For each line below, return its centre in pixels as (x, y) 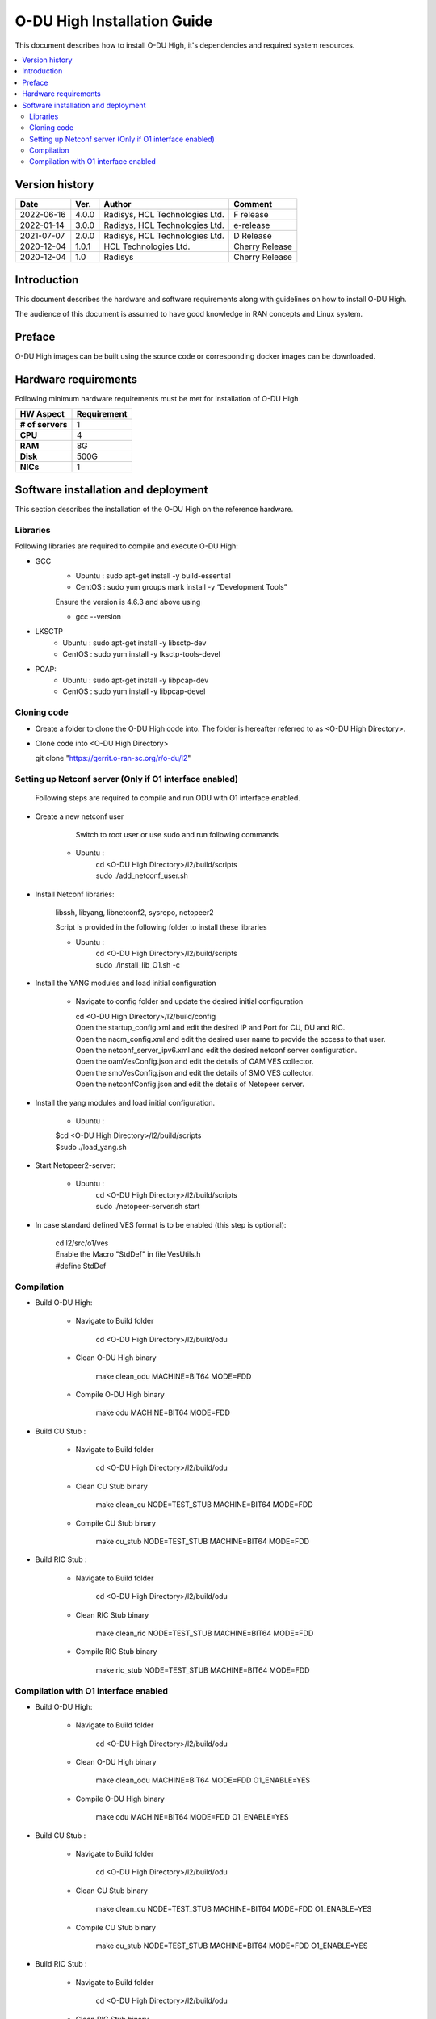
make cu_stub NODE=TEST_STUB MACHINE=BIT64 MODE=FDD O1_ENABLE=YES (232, 1946)
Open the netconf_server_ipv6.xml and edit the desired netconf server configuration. (216, 1050)
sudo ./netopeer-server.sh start (148, 1207)
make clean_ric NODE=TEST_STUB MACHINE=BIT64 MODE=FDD (205, 1633)
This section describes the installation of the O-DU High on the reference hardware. (154, 509)
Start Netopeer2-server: (75, 1165)
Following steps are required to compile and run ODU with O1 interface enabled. (168, 798)
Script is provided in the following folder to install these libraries (161, 927)
